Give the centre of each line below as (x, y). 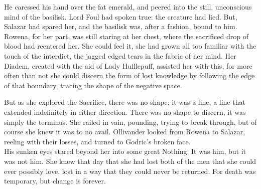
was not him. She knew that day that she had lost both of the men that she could (130, 161)
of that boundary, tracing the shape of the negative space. (93, 85)
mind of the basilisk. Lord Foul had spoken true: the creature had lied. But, (121, 16)
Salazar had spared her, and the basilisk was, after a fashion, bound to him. (121, 26)
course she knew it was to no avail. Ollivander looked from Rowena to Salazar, (125, 132)
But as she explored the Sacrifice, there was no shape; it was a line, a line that (125, 102)
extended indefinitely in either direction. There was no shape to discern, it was (125, 112)
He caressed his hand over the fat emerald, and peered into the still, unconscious (128, 7)
